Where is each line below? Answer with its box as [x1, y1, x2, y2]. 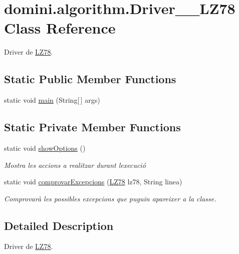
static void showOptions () [4, 142, 86, 153]
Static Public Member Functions [4, 71, 176, 87]
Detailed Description [4, 217, 114, 233]
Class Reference [4, 18, 116, 38]
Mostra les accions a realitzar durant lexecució [4, 159, 146, 170]
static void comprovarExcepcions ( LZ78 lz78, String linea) [4, 176, 182, 187]
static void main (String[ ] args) [4, 95, 100, 105]
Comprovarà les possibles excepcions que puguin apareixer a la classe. [4, 193, 216, 203]
